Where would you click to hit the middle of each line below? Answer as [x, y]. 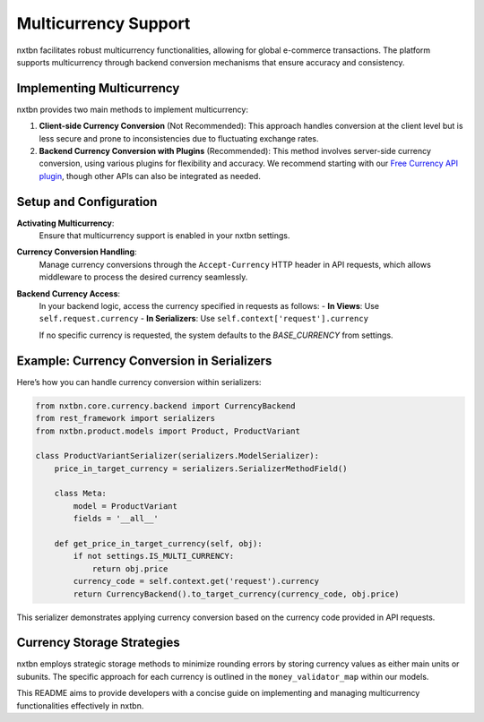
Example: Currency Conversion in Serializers [144, 361]
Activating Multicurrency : [65, 223]
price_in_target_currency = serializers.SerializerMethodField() [201, 468]
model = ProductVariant [125, 506]
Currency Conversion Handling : [77, 252]
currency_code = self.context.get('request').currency [196, 581]
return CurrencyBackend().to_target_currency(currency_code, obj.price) [236, 594]
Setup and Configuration [87, 202]
